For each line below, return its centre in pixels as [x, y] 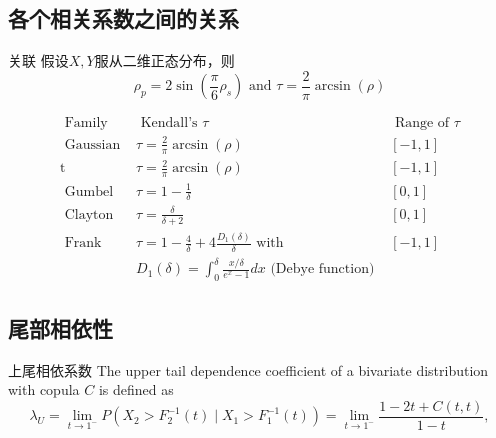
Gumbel [89, 191]
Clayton [89, 214]
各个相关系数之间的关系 [123, 18]
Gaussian [92, 144]
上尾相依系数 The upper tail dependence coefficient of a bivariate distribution [248, 369]
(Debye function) [322, 269]
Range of [422, 123]
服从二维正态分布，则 [164, 60]
